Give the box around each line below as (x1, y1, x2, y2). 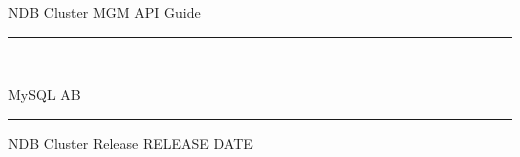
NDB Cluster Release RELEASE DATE (8, 132, 253, 153)
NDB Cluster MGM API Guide (8, 2, 201, 22)
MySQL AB (8, 84, 81, 105)
